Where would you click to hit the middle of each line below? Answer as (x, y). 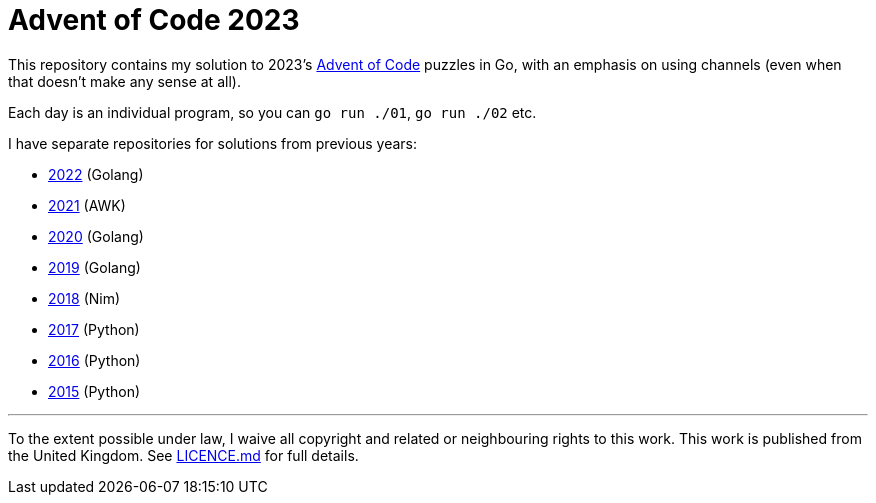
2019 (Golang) (94, 267)
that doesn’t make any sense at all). (124, 81)
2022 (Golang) (96, 174)
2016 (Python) (94, 360)
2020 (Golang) (96, 236)
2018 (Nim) (84, 298)
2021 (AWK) (87, 205)
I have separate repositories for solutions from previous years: (213, 143)
